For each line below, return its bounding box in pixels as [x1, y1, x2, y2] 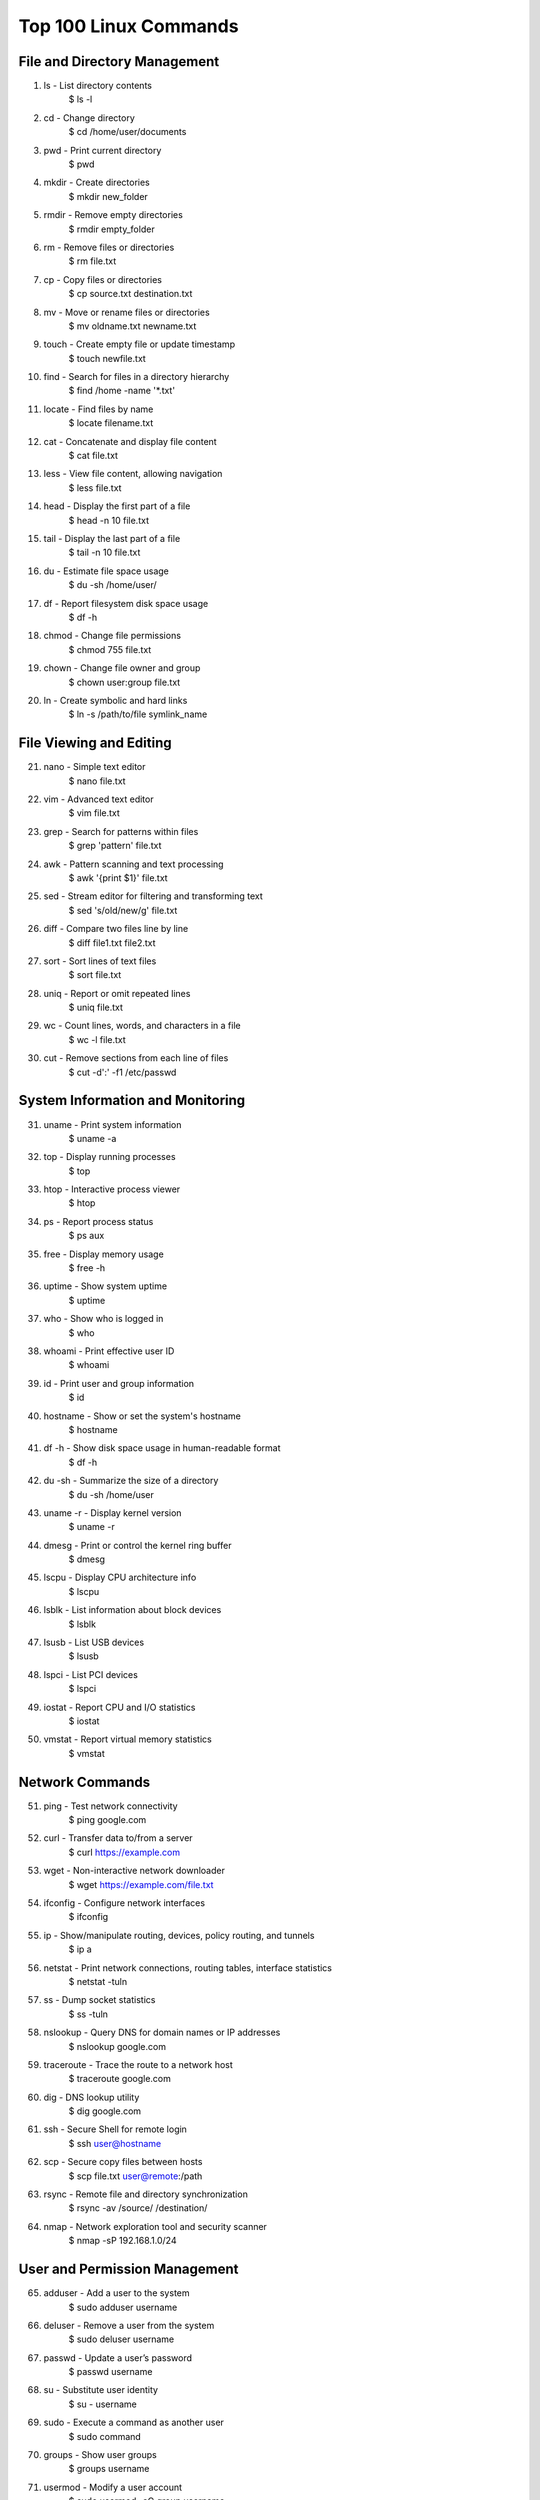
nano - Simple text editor [43, 761, 146, 773]
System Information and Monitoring [18, 1092, 246, 1109]
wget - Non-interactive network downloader [43, 1865, 225, 1877]
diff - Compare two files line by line [43, 923, 189, 935]
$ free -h [68, 1262, 106, 1274]
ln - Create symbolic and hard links [43, 694, 188, 706]
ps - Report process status [43, 1215, 154, 1227]
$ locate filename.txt [68, 417, 154, 429]
